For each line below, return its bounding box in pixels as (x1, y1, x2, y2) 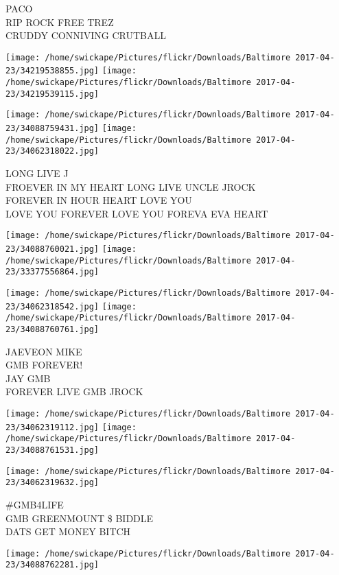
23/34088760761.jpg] (5, 325, 100, 334)
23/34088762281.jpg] (5, 560, 100, 570)
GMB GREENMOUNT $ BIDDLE (5, 511, 154, 525)
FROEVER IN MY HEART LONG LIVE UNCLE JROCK (5, 179, 256, 193)
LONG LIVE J (5, 166, 69, 180)
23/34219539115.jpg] (5, 89, 100, 99)
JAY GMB (5, 371, 51, 385)
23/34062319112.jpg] (5, 422, 100, 432)
